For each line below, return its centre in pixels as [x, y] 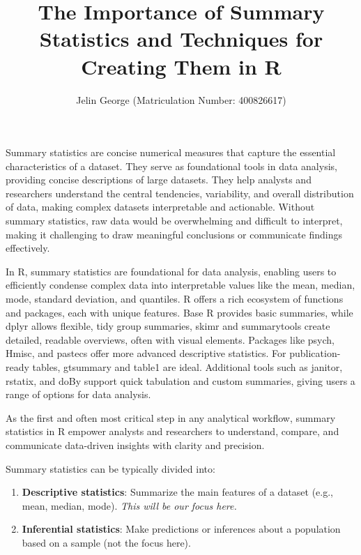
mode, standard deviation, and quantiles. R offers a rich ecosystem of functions [175, 299]
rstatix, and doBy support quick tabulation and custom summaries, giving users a [180, 380]
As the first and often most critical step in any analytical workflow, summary [171, 417]
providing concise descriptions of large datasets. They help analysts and [159, 180]
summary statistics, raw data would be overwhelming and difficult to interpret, [174, 221]
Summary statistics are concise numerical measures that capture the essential [171, 152]
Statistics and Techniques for [181, 39]
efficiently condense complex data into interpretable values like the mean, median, [180, 285]
